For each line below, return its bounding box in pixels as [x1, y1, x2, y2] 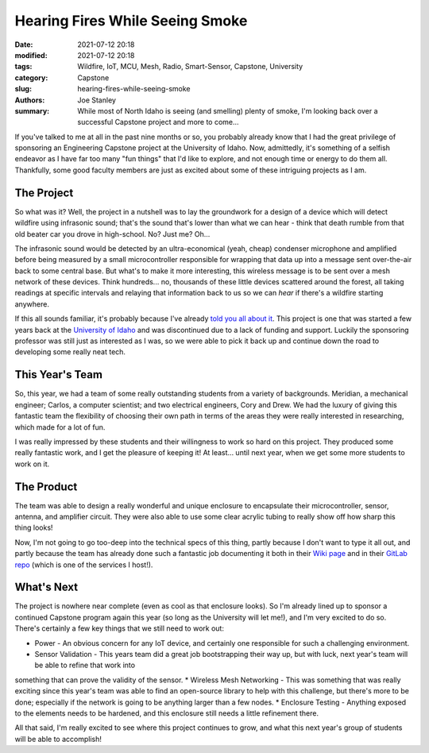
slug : [14, 84, 32, 94]
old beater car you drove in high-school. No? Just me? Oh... [14, 229, 211, 238]
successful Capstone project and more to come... [77, 118, 239, 127]
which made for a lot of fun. [14, 422, 106, 432]
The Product [14, 480, 78, 493]
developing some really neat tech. [14, 347, 126, 357]
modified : [14, 50, 48, 60]
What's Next [14, 581, 79, 594]
